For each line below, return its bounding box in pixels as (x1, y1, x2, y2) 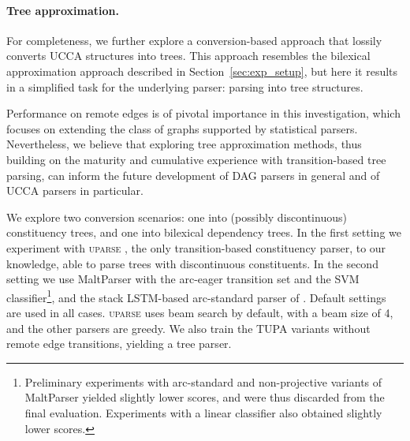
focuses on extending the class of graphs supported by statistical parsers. (6, 120, 358, 136)
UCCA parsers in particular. (6, 182, 143, 199)
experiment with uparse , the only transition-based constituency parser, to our (6, 239, 386, 256)
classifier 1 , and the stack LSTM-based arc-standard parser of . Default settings (6, 286, 386, 305)
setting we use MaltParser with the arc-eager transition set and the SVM (6, 271, 360, 287)
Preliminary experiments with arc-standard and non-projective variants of (24, 373, 382, 390)
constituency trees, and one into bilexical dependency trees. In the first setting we (6, 224, 401, 241)
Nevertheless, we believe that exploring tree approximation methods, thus (6, 136, 362, 152)
